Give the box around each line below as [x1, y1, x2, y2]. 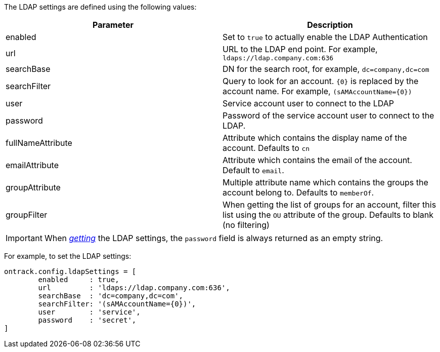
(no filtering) [223, 220, 270, 230]
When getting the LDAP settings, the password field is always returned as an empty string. [44, 233, 383, 243]
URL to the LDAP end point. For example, [223, 44, 378, 54]
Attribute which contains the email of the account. [223, 155, 412, 165]
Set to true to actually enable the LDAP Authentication [223, 32, 428, 42]
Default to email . [223, 165, 284, 175]
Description [307, 20, 353, 30]
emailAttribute [6, 160, 59, 170]
